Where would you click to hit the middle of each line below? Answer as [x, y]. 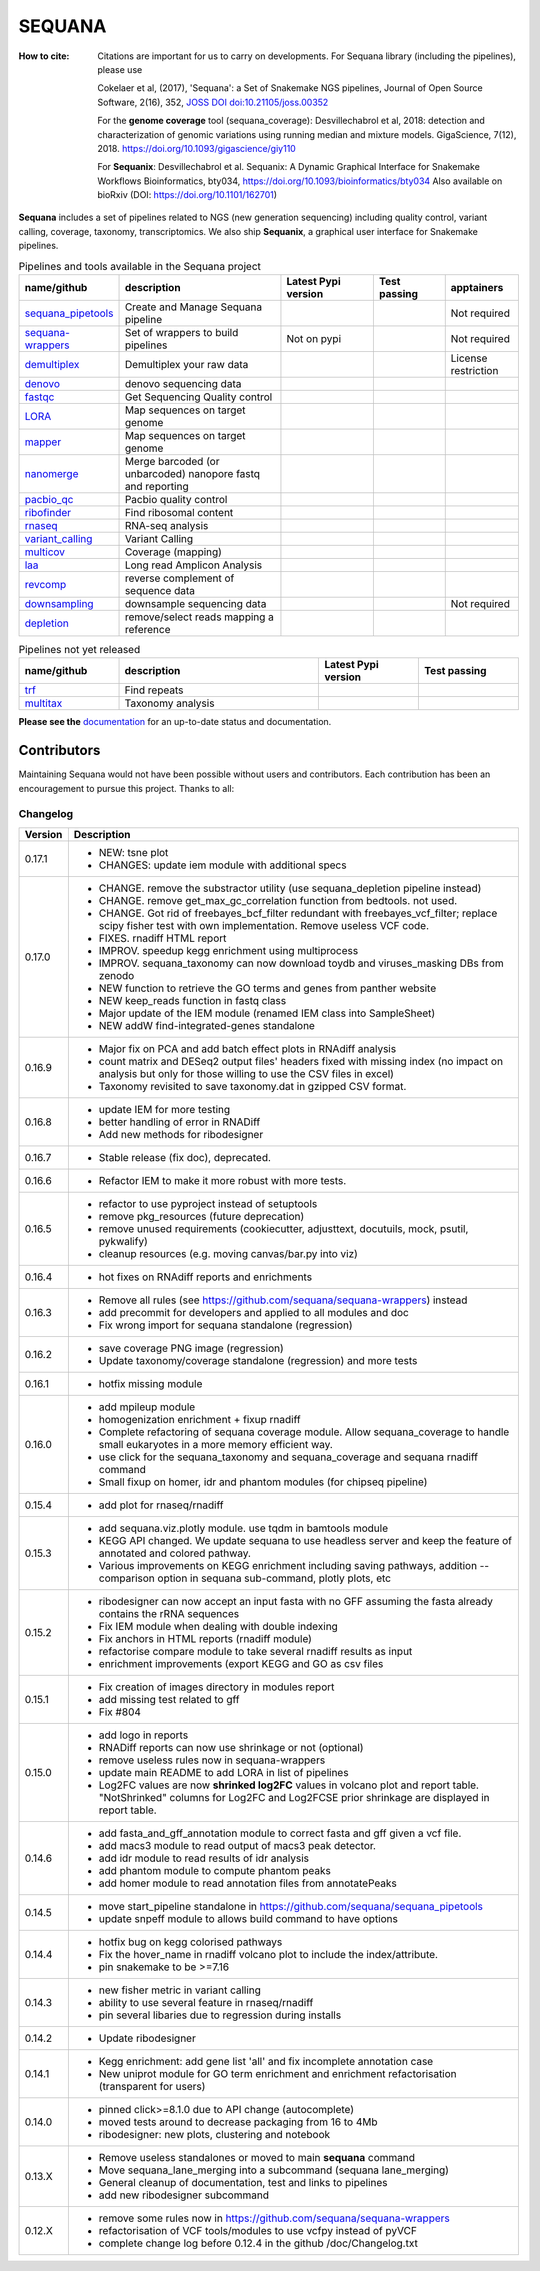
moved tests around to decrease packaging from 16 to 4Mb [238, 2122]
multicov [44, 552]
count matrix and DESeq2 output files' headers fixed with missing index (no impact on [301, 1061]
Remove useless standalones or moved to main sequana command [256, 2157]
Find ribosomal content [179, 512]
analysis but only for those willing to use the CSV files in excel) [246, 1073]
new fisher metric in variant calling [180, 1990]
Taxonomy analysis [169, 703]
